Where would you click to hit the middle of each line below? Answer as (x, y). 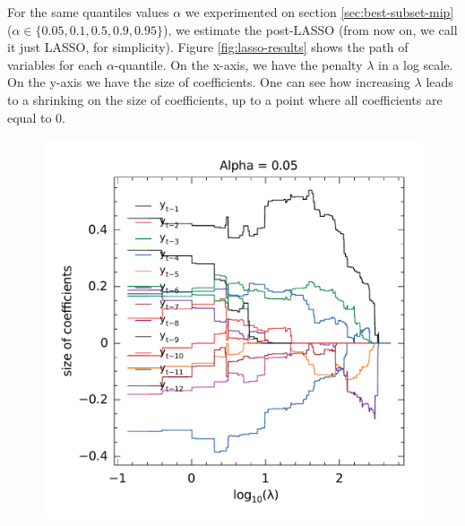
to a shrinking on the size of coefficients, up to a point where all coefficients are (225, 99)
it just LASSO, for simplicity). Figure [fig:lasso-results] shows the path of (208, 47)
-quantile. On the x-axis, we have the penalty (238, 64)
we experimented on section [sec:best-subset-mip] (319, 12)
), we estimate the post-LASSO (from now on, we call (310, 29)
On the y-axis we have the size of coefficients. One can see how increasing (209, 82)
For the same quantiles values (88, 12)
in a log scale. (416, 64)
